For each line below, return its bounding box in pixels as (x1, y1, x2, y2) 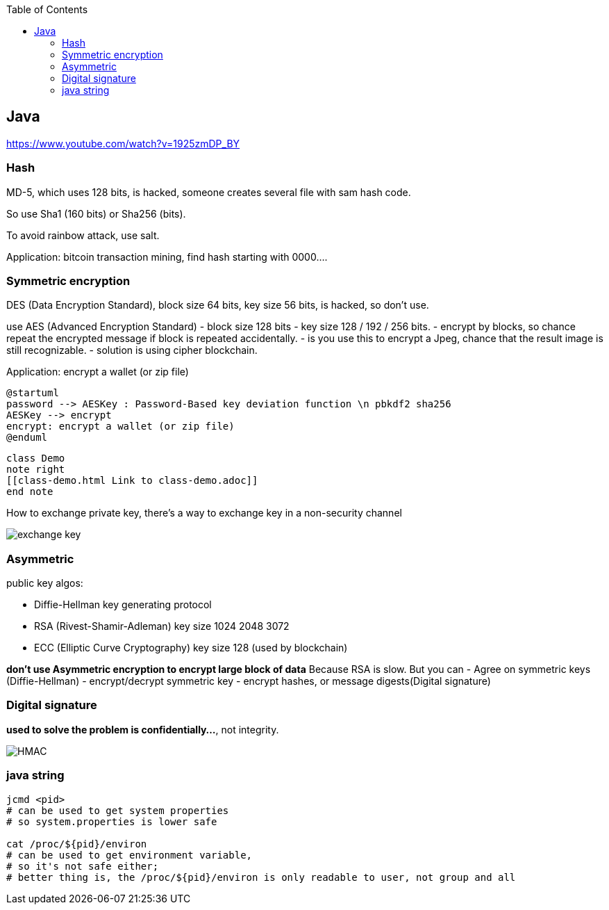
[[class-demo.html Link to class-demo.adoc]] (6, 475, 258, 487)
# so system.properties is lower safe (6, 815, 217, 827)
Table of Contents (6, 3, 88, 15)
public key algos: (6, 577, 83, 590)
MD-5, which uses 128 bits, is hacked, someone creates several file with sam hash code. (6, 186, 411, 198)
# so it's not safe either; (6, 860, 159, 872)
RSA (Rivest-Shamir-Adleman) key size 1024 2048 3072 (34, 620, 290, 633)
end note (6, 486, 53, 498)
